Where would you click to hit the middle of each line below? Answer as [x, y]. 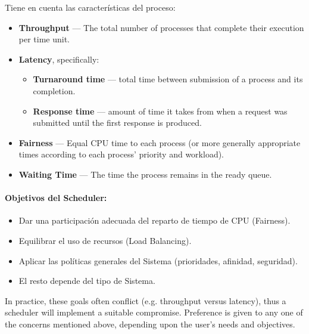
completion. [54, 90]
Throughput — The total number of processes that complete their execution [161, 27]
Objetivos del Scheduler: [56, 198]
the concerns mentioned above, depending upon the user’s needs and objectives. [150, 324]
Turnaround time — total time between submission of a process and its [168, 79]
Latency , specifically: [59, 59]
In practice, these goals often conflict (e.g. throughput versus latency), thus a [146, 300]
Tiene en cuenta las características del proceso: [90, 7]
